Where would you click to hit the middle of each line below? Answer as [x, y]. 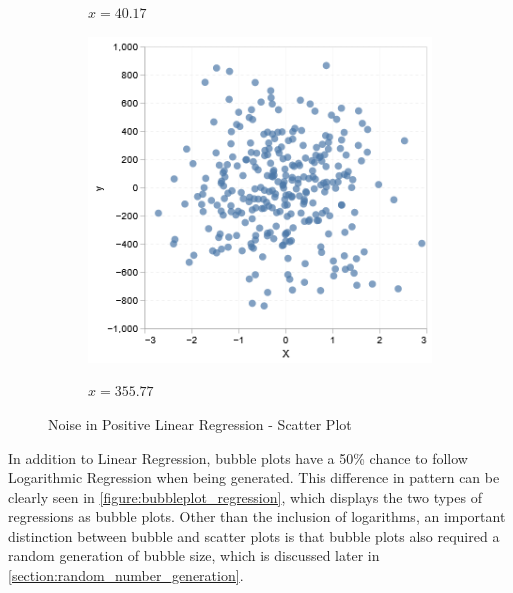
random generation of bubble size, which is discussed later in [194, 555]
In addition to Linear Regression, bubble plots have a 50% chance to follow [238, 457]
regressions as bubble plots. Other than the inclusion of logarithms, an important [257, 516]
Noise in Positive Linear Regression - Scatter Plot [200, 423]
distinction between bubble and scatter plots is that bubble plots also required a [254, 535]
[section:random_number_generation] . [126, 575]
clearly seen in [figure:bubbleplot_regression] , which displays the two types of [245, 496]
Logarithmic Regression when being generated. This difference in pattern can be [254, 477]
